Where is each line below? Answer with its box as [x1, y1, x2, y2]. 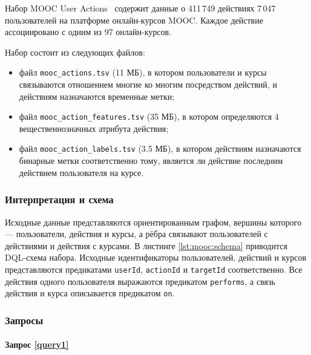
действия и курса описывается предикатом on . [5, 287, 175, 299]
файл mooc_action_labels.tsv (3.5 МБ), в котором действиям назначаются [19, 142, 301, 155]
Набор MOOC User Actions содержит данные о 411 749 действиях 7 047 [5, 2, 276, 14]
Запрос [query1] [5, 338, 69, 351]
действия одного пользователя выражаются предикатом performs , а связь [5, 275, 275, 287]
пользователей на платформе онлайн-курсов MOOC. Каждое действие [5, 13, 263, 26]
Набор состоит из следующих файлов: [5, 45, 145, 58]
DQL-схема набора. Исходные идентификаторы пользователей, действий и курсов [5, 251, 307, 264]
